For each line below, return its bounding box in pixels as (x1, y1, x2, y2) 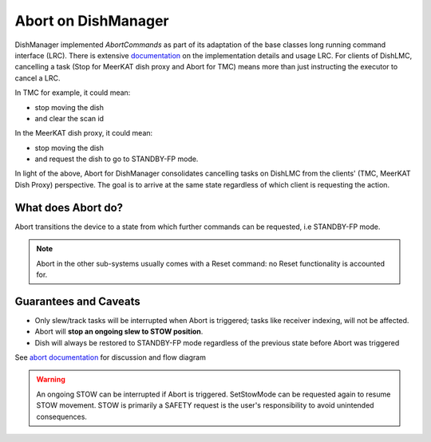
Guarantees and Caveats (14, 294, 141, 308)
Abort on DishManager (14, 12, 169, 30)
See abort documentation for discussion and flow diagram (14, 353, 207, 362)
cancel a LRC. (14, 73, 61, 83)
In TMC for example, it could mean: (14, 88, 131, 97)
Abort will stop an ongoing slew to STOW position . (34, 327, 204, 337)
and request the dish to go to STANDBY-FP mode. (34, 154, 199, 164)
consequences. (36, 412, 88, 421)
